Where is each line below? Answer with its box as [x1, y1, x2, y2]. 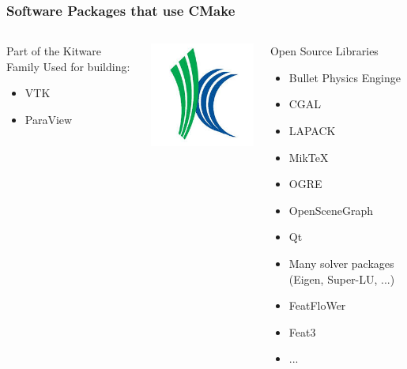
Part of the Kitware [6, 43, 102, 59]
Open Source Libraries [269, 43, 379, 59]
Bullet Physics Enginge [288, 69, 401, 85]
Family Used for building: [6, 58, 130, 74]
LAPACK [288, 122, 336, 138]
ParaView [24, 111, 73, 127]
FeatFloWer [288, 297, 346, 314]
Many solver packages [288, 254, 394, 271]
